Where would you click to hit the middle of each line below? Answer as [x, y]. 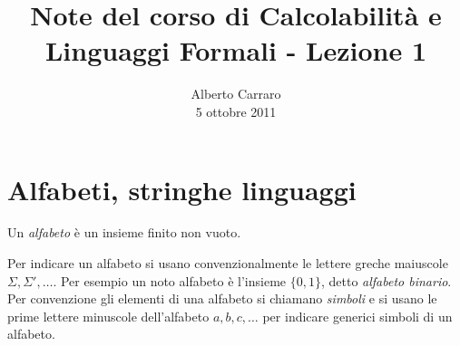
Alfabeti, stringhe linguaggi [182, 189]
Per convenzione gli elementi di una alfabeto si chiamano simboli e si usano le [222, 298]
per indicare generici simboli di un [357, 316]
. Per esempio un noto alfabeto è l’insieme [170, 280]
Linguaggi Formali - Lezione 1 [236, 50]
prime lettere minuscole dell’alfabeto [108, 316]
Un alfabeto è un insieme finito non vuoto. [124, 232]
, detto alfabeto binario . [386, 280]
